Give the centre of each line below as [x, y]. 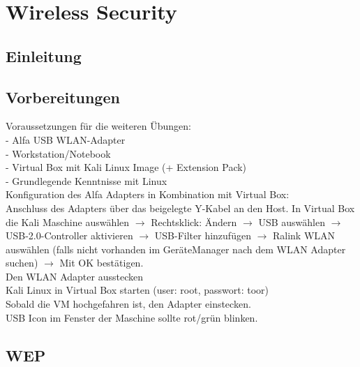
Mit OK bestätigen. [102, 263]
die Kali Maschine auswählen [68, 222]
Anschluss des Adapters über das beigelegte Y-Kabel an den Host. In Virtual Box [180, 208]
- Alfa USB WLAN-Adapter [66, 139]
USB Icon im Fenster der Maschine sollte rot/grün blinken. [132, 317]
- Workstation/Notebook [58, 153]
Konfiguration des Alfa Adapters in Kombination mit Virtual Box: [148, 194]
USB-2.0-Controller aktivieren [69, 235]
